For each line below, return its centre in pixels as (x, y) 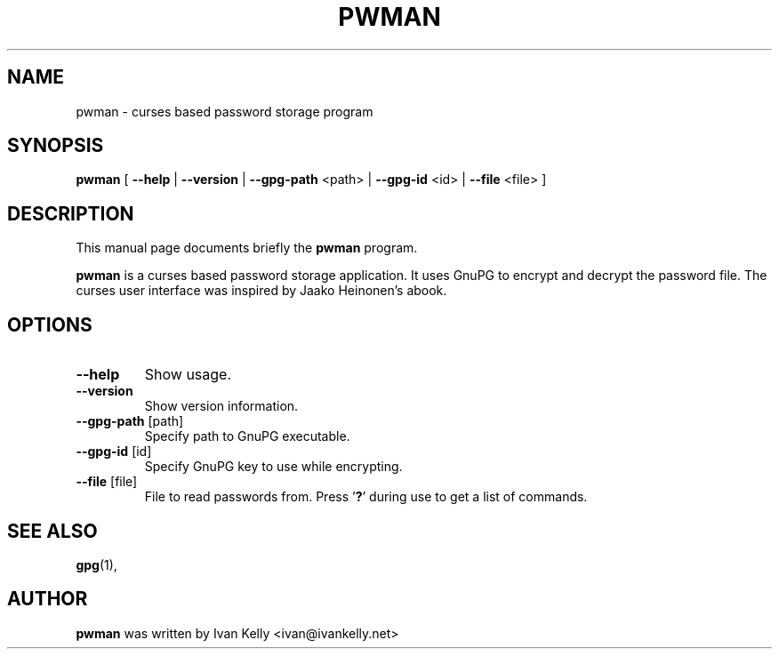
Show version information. (221, 406)
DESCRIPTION (71, 213)
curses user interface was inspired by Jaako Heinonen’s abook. (261, 291)
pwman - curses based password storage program (225, 111)
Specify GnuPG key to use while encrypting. (273, 467)
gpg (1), (96, 564)
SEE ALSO (52, 531)
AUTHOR (48, 599)
